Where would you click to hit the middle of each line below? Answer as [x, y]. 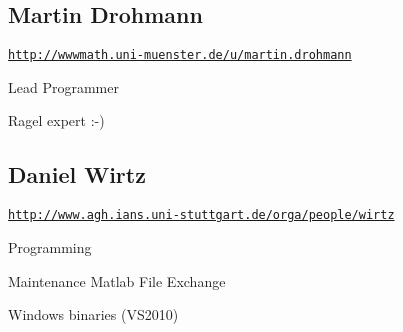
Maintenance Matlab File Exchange [117, 280]
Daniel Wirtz [77, 174]
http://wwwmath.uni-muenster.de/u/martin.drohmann [180, 55]
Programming [50, 246]
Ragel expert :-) [56, 120]
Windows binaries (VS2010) [93, 314]
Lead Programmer [63, 86]
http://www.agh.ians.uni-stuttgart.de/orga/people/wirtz [201, 215]
